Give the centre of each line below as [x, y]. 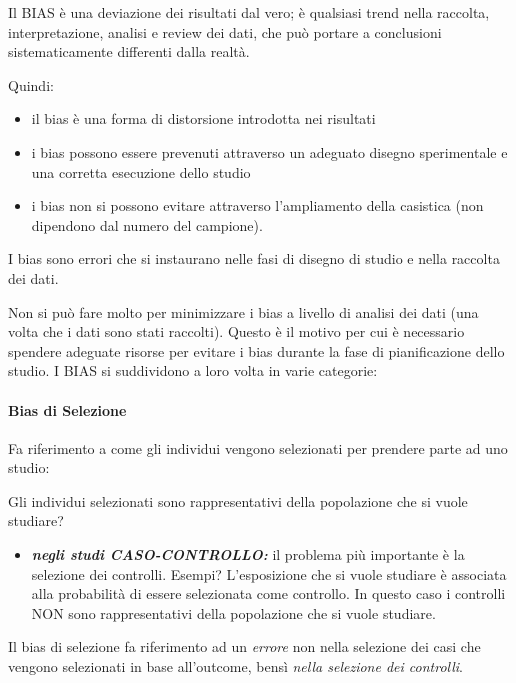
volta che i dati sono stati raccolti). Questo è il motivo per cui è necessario [236, 331]
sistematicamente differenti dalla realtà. [129, 51]
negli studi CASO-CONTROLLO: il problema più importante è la [248, 554]
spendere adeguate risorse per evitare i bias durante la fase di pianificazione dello [256, 350]
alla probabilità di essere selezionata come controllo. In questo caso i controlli [268, 593]
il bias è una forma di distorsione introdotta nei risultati [203, 118]
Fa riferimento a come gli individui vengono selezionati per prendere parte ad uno [258, 447]
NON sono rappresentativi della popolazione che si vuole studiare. [233, 612]
